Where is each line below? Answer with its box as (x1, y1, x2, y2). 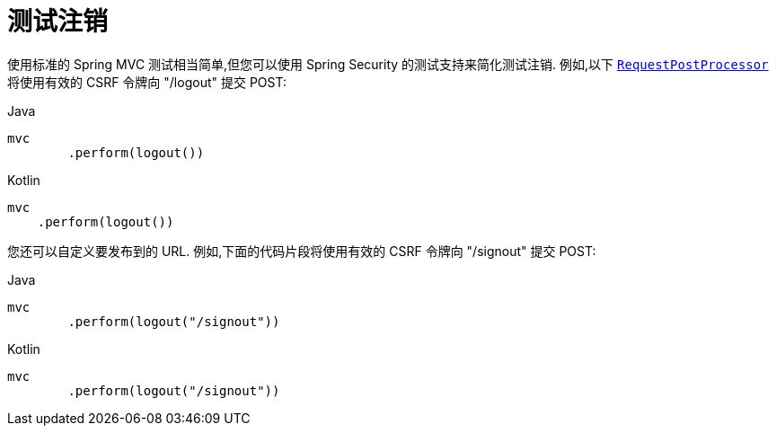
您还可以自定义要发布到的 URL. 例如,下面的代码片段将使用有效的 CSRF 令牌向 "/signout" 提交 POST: (7, 243, 596, 259)
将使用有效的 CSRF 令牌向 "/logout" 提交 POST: (7, 74, 287, 90)
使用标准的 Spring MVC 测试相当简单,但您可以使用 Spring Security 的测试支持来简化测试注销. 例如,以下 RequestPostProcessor (7, 56, 769, 72)
